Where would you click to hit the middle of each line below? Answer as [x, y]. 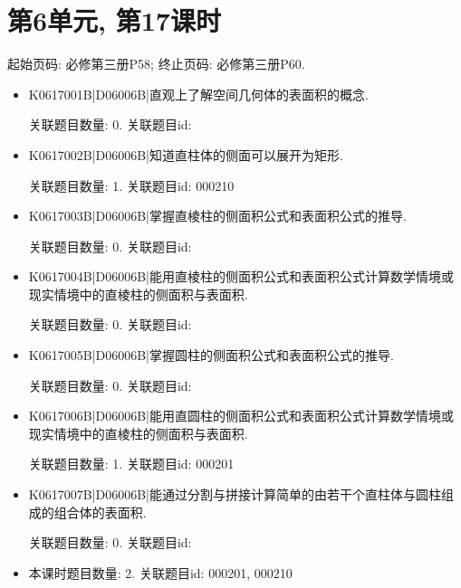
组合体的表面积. [100, 512]
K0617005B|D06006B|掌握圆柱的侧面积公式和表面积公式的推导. [211, 355]
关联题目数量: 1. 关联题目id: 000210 [131, 185]
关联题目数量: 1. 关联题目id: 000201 [131, 464]
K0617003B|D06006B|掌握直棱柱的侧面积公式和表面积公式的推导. [217, 216]
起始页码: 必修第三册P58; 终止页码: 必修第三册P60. [156, 64]
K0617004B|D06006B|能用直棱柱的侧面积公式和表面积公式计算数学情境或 [241, 276]
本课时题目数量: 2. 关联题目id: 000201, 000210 [160, 572]
